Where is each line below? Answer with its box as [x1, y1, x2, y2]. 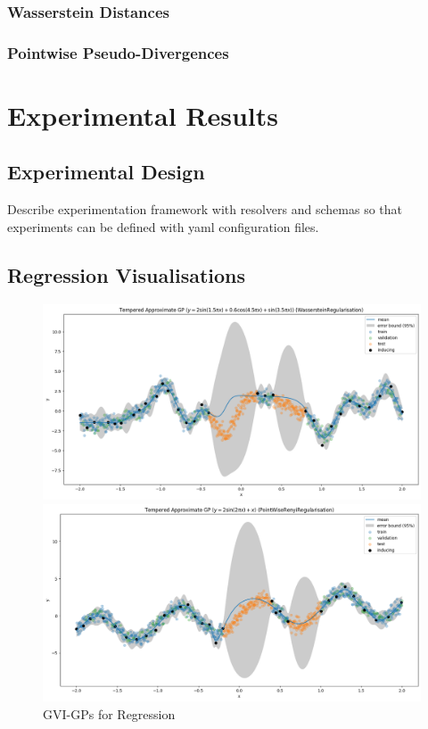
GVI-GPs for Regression [43, 704, 176, 723]
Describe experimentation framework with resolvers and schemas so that [7, 200, 403, 219]
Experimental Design [7, 158, 205, 186]
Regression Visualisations [7, 261, 246, 288]
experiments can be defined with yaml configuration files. [7, 217, 319, 236]
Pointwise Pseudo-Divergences [7, 41, 229, 63]
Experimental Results [7, 96, 278, 133]
